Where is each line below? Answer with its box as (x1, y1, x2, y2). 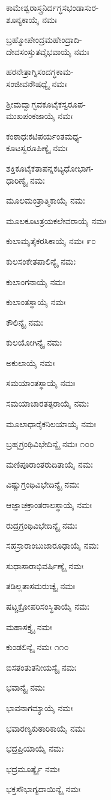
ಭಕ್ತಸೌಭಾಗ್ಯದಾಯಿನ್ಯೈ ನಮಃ (6, 782, 81, 795)
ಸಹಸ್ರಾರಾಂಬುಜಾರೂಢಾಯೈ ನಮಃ (6, 539, 99, 552)
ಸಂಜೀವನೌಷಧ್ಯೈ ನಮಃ (6, 77, 67, 89)
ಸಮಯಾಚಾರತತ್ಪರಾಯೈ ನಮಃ (6, 397, 89, 410)
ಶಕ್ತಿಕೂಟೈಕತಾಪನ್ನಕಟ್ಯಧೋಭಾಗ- (6, 161, 94, 174)
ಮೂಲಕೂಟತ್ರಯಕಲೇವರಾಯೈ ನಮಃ (6, 214, 107, 227)
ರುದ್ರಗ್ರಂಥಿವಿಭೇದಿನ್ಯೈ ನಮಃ (6, 518, 77, 531)
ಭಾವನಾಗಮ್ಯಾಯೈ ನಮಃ (6, 701, 73, 714)
